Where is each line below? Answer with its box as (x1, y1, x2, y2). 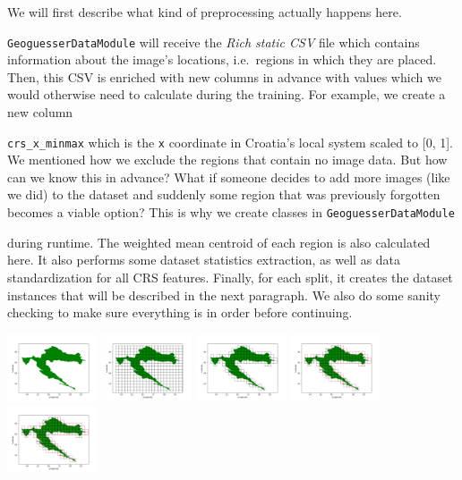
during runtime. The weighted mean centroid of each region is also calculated (7, 232, 431, 251)
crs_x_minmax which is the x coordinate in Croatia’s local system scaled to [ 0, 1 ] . (7, 132, 454, 151)
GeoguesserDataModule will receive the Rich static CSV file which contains (7, 32, 420, 51)
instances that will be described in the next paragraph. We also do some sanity (7, 285, 441, 304)
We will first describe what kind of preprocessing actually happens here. (7, 3, 402, 21)
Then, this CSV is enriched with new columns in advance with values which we (7, 67, 441, 86)
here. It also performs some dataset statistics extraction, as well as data (7, 250, 401, 269)
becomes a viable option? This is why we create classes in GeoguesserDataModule (7, 203, 455, 222)
